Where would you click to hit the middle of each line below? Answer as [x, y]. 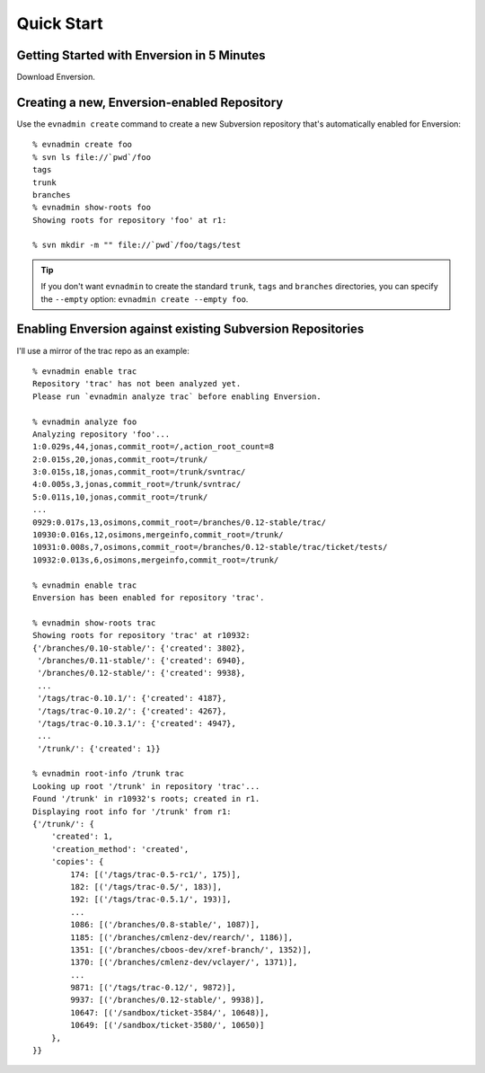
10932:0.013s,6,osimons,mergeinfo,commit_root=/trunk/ [156, 560]
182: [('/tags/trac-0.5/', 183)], [146, 887]
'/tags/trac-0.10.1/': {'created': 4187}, [132, 698]
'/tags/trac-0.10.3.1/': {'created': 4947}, [137, 723]
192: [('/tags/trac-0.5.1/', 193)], [151, 900]
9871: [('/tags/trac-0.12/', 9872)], [154, 988]
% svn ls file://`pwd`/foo [92, 157]
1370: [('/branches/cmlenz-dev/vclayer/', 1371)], [184, 962]
